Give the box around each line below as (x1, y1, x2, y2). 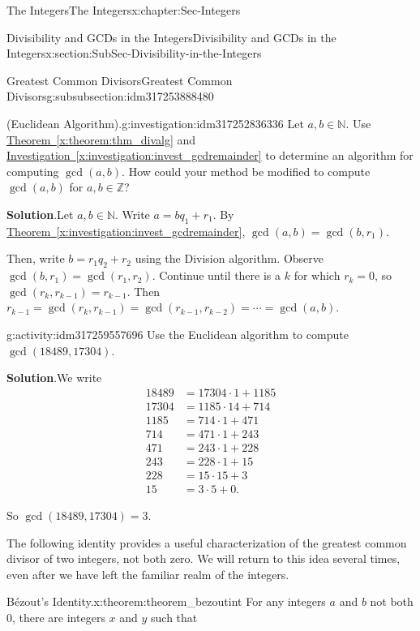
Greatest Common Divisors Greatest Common (6, 71, 233, 88)
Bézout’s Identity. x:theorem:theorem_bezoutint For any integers (6, 593, 326, 610)
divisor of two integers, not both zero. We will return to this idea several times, (6, 550, 401, 567)
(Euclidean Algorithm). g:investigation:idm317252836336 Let (6, 114, 304, 131)
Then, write (6, 250, 65, 267)
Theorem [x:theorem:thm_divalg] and (6, 131, 196, 148)
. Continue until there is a (152, 267, 281, 284)
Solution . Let (6, 205, 74, 222)
